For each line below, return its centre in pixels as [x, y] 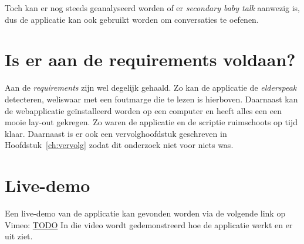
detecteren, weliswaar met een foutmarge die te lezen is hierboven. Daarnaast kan [151, 99]
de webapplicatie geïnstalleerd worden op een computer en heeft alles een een [143, 110]
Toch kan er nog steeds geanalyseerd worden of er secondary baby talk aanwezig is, [153, 8]
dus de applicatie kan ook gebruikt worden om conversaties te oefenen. [132, 19]
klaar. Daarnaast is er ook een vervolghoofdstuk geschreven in [116, 133]
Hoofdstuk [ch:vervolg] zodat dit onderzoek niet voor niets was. [119, 145]
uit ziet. [19, 236]
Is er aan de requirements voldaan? [150, 59]
